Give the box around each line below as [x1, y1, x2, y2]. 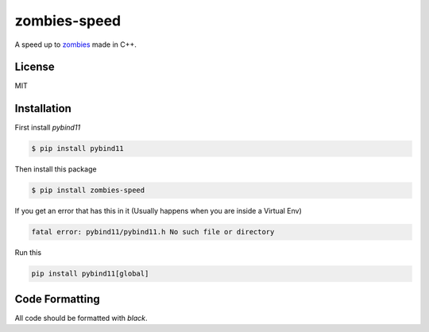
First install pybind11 [14, 123, 81, 133]
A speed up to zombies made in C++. [14, 40, 137, 49]
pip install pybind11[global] [31, 269, 149, 278]
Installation [14, 102, 71, 115]
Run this [14, 248, 42, 257]
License [14, 60, 55, 74]
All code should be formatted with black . [14, 313, 148, 322]
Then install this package [14, 164, 97, 174]
